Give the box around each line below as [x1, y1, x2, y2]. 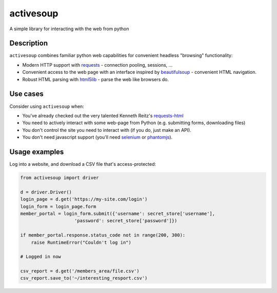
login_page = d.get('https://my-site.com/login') [20, 197, 148, 202]
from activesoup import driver [20, 174, 100, 181]
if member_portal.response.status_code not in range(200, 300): [20, 232, 186, 238]
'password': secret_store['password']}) [74, 218, 177, 224]
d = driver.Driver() [20, 189, 72, 195]
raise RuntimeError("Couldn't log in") [31, 239, 132, 245]
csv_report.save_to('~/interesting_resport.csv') [20, 275, 148, 281]
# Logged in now [20, 254, 62, 260]
